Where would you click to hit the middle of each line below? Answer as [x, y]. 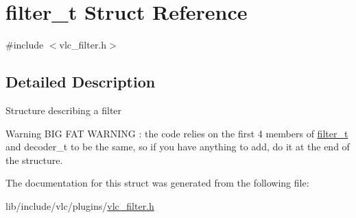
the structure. [34, 160]
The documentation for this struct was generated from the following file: [157, 183]
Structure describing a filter [64, 110]
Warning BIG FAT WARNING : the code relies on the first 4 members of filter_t [177, 133]
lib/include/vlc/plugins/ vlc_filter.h [80, 205]
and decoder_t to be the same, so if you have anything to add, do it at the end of [178, 147]
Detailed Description [81, 82]
